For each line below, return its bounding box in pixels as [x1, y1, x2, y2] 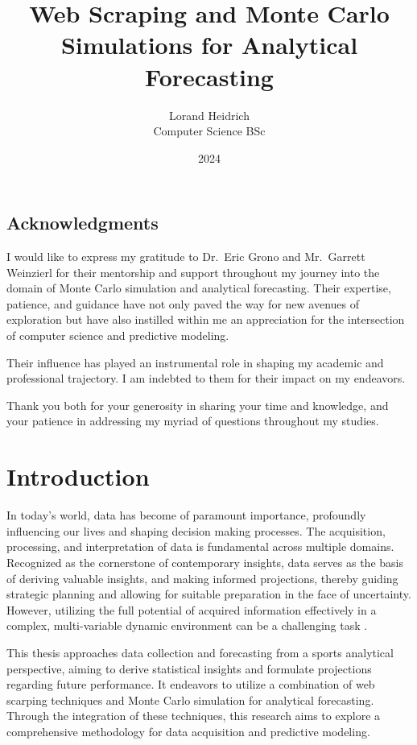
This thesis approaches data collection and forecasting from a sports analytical [6, 644, 394, 660]
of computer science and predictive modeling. [6, 327, 229, 344]
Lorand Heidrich [169, 106, 250, 123]
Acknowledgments [6, 210, 159, 235]
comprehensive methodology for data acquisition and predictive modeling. [6, 722, 370, 739]
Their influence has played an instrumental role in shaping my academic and [6, 354, 384, 370]
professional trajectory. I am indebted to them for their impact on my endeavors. [6, 370, 406, 387]
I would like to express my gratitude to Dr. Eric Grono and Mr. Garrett [6, 248, 365, 265]
